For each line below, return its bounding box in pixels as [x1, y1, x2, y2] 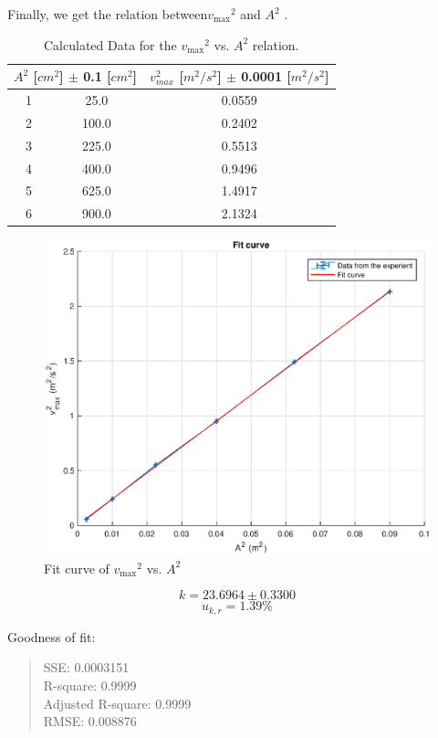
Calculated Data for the [44, 35, 177, 54]
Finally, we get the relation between [7, 5, 208, 23]
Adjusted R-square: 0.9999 [43, 693, 192, 712]
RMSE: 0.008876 [43, 712, 137, 731]
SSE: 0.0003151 [43, 658, 130, 677]
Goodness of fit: [7, 627, 96, 646]
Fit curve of [44, 558, 109, 577]
